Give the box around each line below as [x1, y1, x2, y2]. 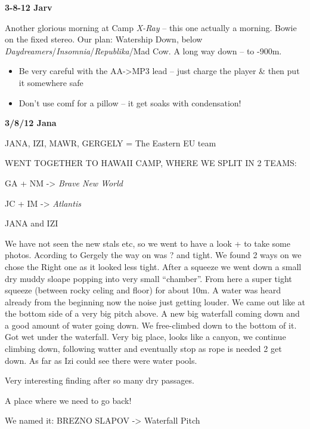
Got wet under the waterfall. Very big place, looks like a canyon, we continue [5, 330, 286, 343]
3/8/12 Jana [5, 117, 57, 129]
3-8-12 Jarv [5, 1, 52, 13]
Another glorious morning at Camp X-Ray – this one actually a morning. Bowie [5, 21, 297, 33]
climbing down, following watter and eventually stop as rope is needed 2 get [5, 342, 282, 355]
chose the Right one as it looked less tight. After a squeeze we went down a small [5, 260, 302, 272]
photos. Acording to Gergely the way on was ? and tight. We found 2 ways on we [5, 249, 302, 261]
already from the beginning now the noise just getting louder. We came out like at [5, 295, 305, 308]
